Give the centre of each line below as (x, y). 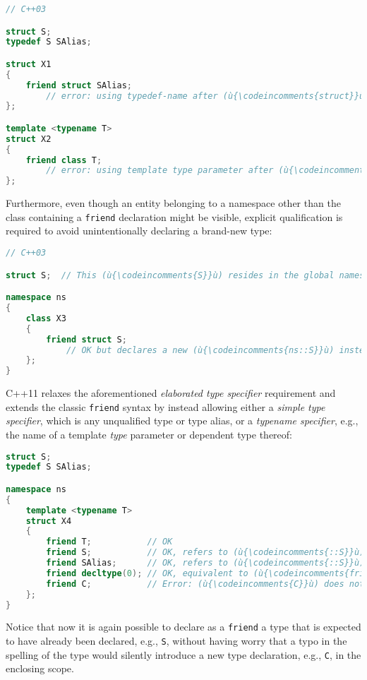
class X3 (46, 318)
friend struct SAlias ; (79, 85)
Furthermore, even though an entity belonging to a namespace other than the (173, 203)
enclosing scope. (40, 668)
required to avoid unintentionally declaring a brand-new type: (139, 231)
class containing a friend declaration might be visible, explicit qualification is (174, 216)
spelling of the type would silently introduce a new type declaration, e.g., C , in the (183, 654)
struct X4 (49, 521)
